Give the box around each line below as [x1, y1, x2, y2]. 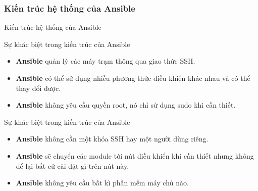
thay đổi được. [16, 82, 61, 93]
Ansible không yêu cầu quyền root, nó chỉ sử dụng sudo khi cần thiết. [16, 100, 236, 110]
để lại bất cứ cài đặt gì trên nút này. [16, 160, 129, 171]
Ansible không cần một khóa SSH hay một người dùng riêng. [16, 133, 209, 144]
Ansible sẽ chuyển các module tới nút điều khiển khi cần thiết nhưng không [16, 150, 254, 161]
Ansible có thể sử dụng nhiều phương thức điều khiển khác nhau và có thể [16, 73, 250, 83]
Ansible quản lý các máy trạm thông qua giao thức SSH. [16, 56, 195, 66]
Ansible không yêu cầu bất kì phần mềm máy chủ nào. [16, 177, 189, 188]
